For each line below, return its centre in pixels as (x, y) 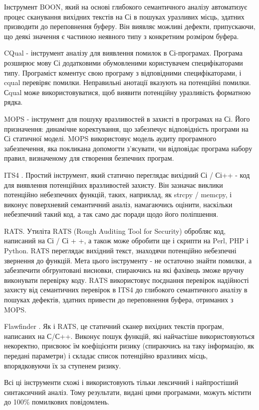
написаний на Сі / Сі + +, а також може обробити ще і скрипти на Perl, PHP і (126, 241)
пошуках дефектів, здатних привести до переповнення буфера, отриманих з (119, 300)
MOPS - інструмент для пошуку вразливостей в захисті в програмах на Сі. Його (127, 118)
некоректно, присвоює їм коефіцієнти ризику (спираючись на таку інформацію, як (129, 346)
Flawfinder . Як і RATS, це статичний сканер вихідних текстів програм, (114, 326)
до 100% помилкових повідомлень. (57, 402)
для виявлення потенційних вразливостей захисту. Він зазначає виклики (114, 184)
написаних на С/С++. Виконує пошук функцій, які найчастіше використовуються (129, 336)
